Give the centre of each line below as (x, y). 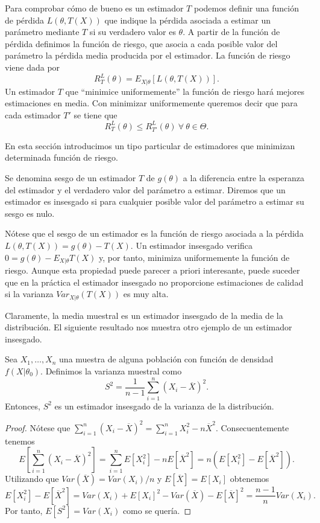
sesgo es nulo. (30, 213)
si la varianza (29, 294)
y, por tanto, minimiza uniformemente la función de (194, 257)
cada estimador (33, 114)
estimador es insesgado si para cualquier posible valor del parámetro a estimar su (155, 201)
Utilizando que (32, 479)
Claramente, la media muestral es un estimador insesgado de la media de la (144, 315)
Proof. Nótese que (38, 427)
